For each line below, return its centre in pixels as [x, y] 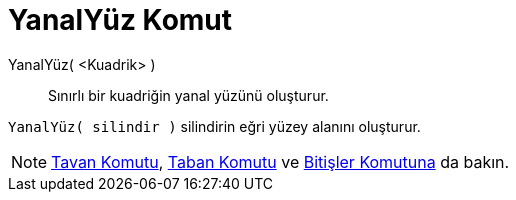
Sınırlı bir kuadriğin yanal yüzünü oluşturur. [188, 95]
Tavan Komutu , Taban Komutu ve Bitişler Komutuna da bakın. [280, 161]
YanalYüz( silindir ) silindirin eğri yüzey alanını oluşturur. [214, 126]
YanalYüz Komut [120, 20]
